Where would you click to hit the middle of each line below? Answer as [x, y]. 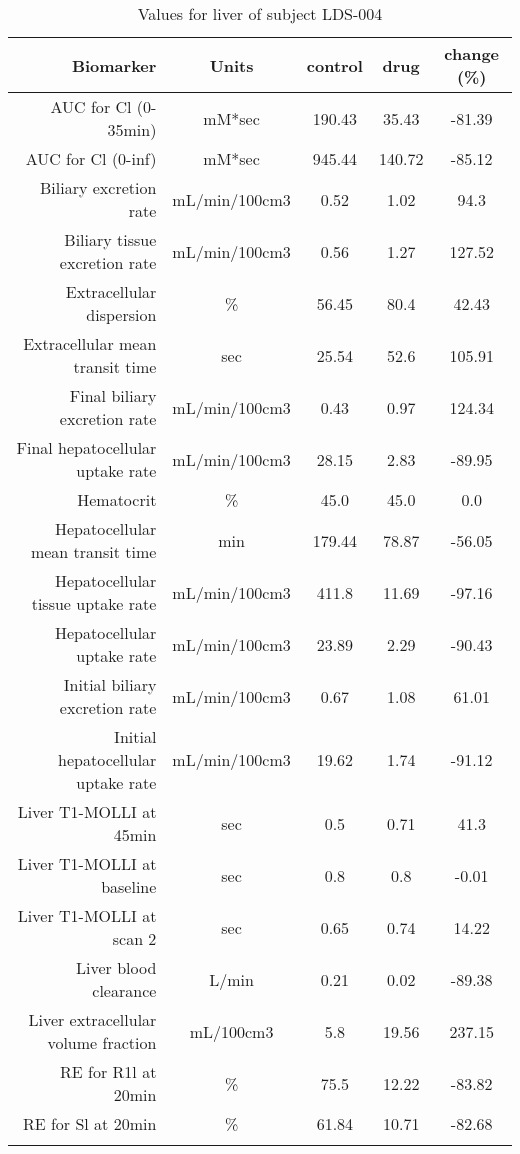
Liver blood [116, 967]
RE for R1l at [108, 1071]
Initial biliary [110, 684]
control [334, 65]
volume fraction [102, 1042]
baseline [129, 886]
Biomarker [114, 65]
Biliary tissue [110, 239]
